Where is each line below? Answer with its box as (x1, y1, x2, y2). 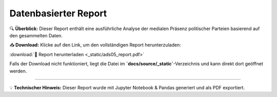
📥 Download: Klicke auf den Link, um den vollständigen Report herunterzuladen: (9, 42, 182, 48)
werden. (9, 68, 27, 74)
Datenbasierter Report (9, 8, 107, 19)
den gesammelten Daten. (9, 32, 63, 38)
